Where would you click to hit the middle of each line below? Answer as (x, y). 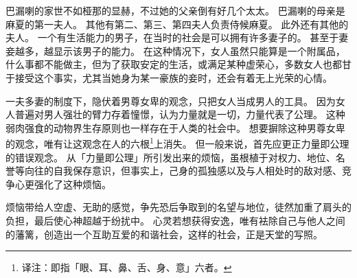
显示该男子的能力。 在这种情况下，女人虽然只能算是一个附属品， (199, 50)
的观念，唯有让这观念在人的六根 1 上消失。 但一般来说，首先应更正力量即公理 (177, 142)
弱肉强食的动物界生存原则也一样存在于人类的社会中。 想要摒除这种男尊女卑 (175, 127)
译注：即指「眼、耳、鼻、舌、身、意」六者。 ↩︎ (127, 267)
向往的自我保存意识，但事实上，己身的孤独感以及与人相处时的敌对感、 (183, 171)
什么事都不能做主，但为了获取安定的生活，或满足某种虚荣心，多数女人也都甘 (178, 64)
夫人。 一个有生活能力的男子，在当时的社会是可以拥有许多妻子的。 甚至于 (172, 37)
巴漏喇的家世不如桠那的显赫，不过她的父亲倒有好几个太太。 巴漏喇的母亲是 (175, 10)
